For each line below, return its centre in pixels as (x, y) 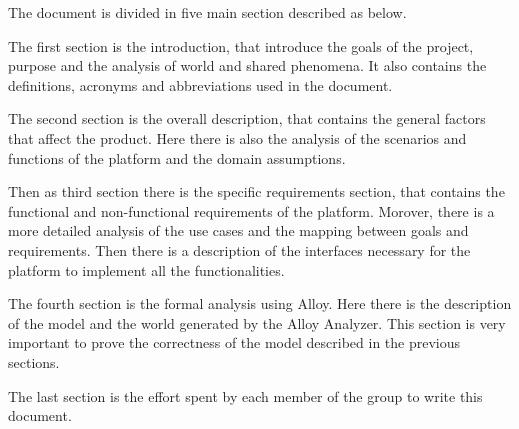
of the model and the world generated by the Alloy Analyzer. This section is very (257, 322)
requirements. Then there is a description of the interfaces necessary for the (239, 249)
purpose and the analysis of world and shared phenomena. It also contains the (247, 65)
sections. (34, 361)
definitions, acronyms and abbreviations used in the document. (200, 84)
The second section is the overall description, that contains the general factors (247, 118)
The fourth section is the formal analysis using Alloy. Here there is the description (260, 303)
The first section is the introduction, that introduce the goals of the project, (241, 45)
